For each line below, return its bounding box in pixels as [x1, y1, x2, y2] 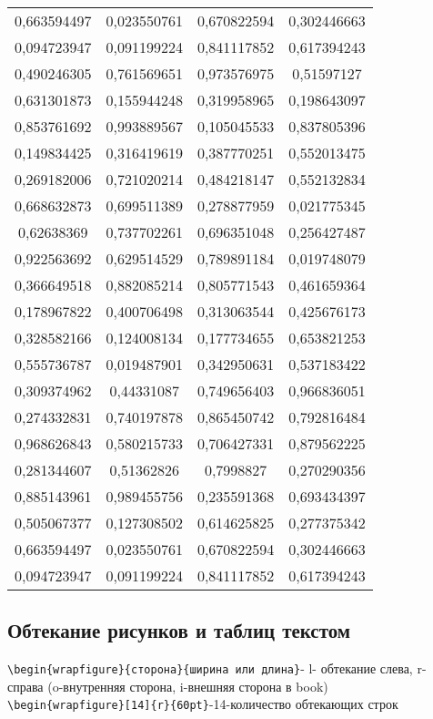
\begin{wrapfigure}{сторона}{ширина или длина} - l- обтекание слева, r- [7, 659, 427, 678]
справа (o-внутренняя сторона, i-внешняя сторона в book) [7, 676, 328, 695]
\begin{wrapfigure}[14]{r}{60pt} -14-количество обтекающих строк [7, 694, 398, 714]
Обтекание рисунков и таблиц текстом [7, 616, 351, 644]
